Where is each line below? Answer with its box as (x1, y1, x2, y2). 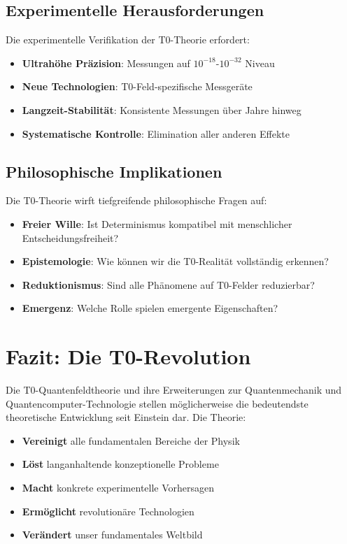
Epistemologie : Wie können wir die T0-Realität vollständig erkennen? (22, 254, 329, 269)
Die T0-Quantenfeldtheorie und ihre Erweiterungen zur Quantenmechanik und (6, 382, 342, 397)
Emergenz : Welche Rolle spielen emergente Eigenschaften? (22, 301, 278, 315)
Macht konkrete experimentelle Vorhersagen (22, 480, 215, 495)
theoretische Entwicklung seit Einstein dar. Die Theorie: (6, 410, 246, 424)
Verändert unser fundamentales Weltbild (22, 527, 203, 542)
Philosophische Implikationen (6, 160, 222, 182)
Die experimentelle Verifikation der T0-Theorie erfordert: (6, 32, 250, 47)
